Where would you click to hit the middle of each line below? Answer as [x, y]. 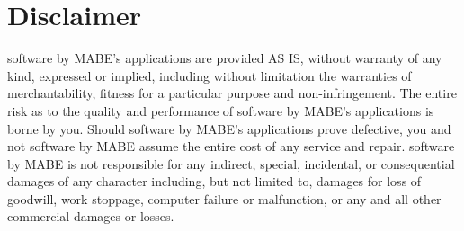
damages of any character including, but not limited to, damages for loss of [214, 181]
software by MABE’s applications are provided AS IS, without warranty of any [225, 58]
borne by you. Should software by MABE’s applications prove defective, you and [229, 128]
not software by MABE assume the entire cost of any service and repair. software [231, 146]
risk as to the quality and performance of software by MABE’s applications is [221, 110]
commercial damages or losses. [91, 216]
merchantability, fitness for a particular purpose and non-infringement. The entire [232, 93]
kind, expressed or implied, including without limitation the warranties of [210, 75]
